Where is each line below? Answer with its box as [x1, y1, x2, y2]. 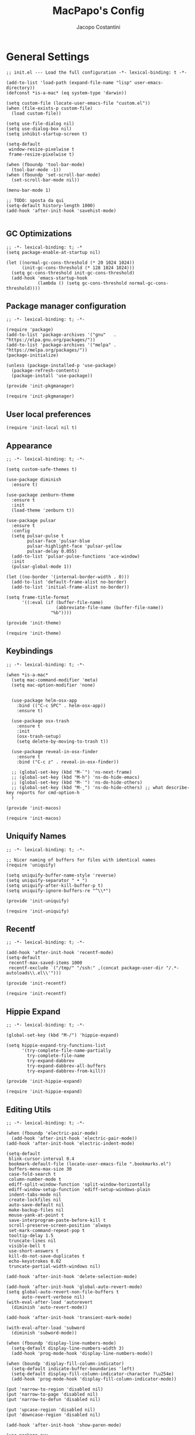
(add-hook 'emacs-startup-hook [11, 275, 88, 281]
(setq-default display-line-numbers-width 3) [11, 1345, 125, 1351]
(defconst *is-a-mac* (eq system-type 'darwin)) [6, 90, 127, 96]
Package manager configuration [6, 301, 126, 311]
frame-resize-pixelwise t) [8, 151, 75, 157]
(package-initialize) [6, 352, 59, 358]
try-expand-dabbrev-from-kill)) [27, 1068, 107, 1074]
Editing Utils [6, 1104, 52, 1114]
